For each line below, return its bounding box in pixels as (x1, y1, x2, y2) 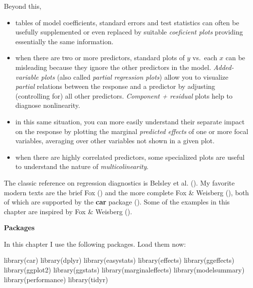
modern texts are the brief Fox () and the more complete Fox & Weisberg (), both (4, 187, 249, 197)
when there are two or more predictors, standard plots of (15, 52, 185, 63)
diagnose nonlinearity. (15, 100, 80, 110)
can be (225, 52, 245, 63)
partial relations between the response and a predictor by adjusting (15, 81, 216, 91)
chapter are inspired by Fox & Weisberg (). (4, 206, 132, 216)
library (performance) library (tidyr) (4, 274, 108, 284)
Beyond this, (4, 1, 41, 11)
